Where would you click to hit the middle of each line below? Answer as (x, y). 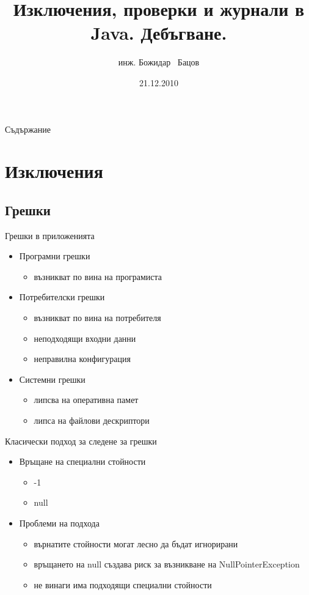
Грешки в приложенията (50, 235)
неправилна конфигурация (82, 359)
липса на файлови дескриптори (92, 420)
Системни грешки (52, 379)
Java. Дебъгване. (159, 33)
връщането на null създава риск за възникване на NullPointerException (167, 564)
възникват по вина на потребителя (97, 318)
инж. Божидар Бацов (159, 62)
